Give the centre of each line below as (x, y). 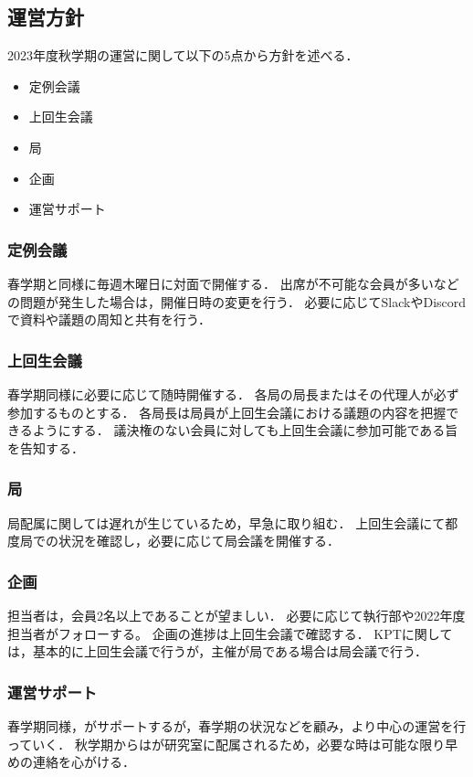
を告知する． (46, 447)
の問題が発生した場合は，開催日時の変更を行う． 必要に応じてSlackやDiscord (237, 301)
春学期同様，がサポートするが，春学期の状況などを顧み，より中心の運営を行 (237, 725)
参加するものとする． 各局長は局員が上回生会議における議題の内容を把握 (227, 412)
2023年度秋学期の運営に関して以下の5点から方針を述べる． (183, 55)
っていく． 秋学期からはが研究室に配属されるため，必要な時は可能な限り (226, 744)
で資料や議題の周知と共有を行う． (109, 319)
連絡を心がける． (84, 762)
